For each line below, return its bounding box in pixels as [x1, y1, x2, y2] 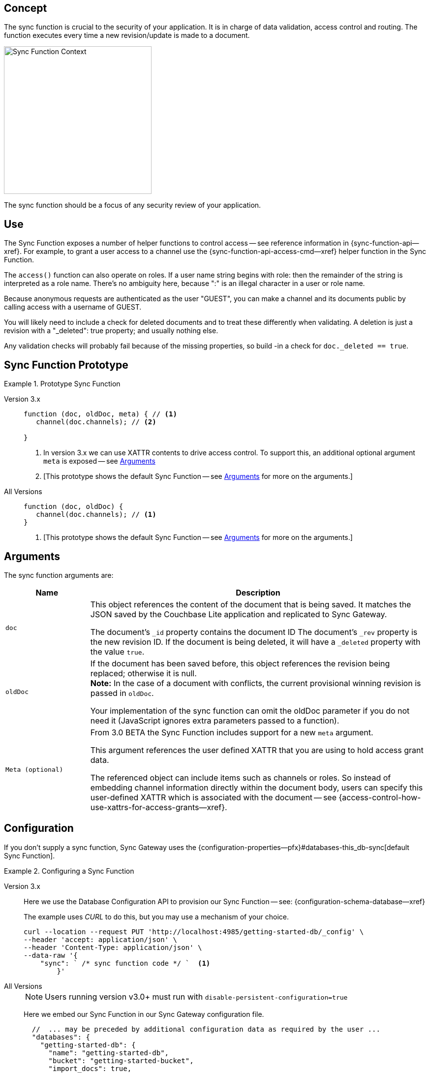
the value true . [90, 646, 145, 657]
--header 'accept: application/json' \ [24, 935, 177, 944]
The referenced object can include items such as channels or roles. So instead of [90, 772, 391, 783]
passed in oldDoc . [90, 688, 154, 698]
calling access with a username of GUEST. [4, 303, 142, 312]
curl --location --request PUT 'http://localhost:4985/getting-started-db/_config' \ [24, 927, 364, 936]
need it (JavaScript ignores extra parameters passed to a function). [90, 715, 339, 726]
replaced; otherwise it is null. [90, 668, 197, 678]
